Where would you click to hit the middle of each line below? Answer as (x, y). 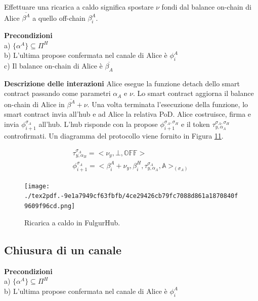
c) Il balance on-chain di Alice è (53, 66)
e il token (196, 124)
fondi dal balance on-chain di (206, 7)
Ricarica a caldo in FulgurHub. (72, 222)
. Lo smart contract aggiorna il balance (193, 93)
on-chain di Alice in (34, 104)
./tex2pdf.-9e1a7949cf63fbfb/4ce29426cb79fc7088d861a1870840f (131, 196)
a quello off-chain (59, 18)
